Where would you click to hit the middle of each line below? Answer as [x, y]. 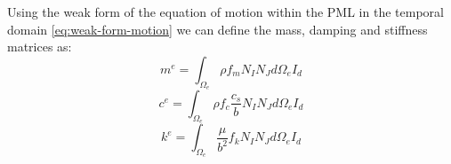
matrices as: [40, 47]
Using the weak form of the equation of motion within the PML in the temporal [225, 12]
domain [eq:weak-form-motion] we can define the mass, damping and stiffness [217, 29]
